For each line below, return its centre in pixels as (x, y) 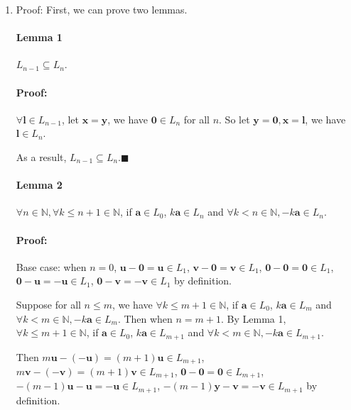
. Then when (145, 318)
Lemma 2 (39, 185)
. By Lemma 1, (254, 318)
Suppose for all (48, 304)
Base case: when (51, 266)
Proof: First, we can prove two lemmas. (102, 9)
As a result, (41, 156)
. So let (234, 119)
